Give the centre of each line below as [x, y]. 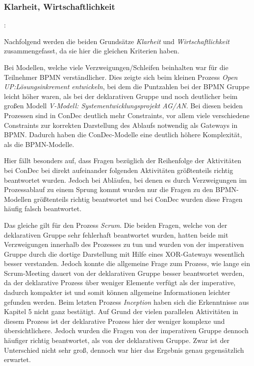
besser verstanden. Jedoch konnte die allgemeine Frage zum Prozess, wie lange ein [127, 263]
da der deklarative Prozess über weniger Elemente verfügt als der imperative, [120, 282]
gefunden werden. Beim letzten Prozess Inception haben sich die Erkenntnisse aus [127, 302]
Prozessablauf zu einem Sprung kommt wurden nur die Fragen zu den [109, 189]
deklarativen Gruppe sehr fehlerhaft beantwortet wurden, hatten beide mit [116, 234]
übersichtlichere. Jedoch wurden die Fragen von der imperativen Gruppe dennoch [126, 330]
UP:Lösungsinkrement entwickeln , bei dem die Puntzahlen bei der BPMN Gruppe [127, 86]
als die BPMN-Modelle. [39, 144]
